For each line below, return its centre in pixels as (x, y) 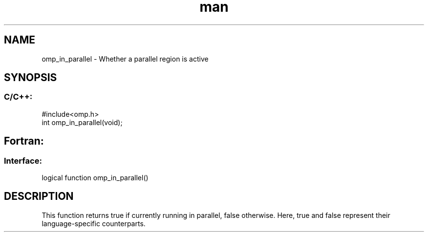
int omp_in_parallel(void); (82, 122)
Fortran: (24, 141)
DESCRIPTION (39, 196)
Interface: (23, 161)
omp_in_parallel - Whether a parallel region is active (125, 59)
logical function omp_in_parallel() (95, 178)
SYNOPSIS (31, 78)
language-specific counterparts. (94, 223)
